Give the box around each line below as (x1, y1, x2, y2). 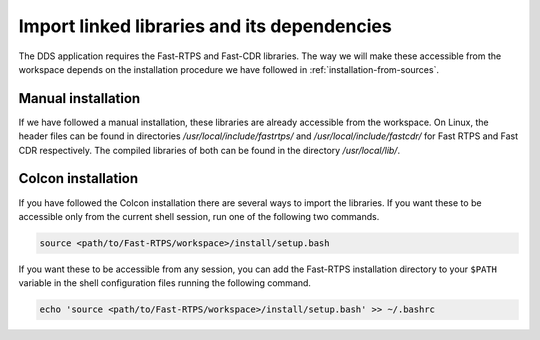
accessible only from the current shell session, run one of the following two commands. (18, 210, 380, 222)
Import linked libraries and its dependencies (18, 15, 392, 37)
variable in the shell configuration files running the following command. (18, 277, 312, 289)
